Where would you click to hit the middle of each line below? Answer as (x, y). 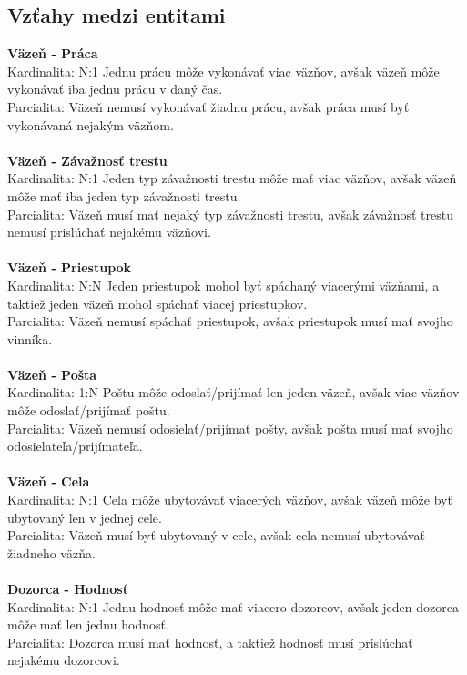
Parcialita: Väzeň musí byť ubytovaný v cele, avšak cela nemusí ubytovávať (216, 535)
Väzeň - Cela (49, 481)
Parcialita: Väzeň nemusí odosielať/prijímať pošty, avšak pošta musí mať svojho (230, 428)
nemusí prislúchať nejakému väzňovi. (109, 232)
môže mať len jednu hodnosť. (88, 624)
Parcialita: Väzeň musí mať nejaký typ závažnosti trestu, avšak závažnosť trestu (230, 214)
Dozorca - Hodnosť (68, 589)
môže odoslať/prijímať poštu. (89, 410)
